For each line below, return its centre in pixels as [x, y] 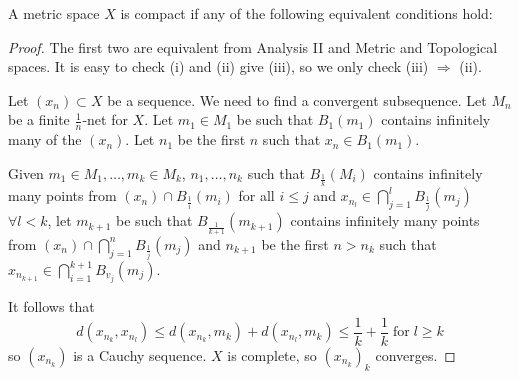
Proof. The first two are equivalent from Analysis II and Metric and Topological [253, 46]
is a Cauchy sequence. [140, 354]
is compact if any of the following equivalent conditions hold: [306, 13]
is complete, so [272, 354]
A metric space [54, 13]
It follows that [51, 306]
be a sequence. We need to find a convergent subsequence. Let [297, 99]
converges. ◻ [415, 354]
